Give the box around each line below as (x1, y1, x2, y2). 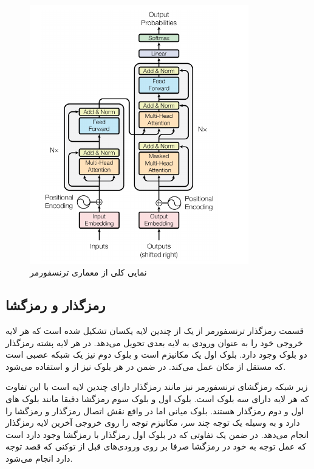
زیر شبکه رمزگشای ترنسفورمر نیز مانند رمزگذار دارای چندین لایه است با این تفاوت (5, 380, 308, 393)
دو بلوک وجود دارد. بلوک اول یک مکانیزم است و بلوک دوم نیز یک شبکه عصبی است (5, 348, 307, 361)
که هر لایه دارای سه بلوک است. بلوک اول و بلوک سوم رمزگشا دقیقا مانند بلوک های (5, 392, 309, 405)
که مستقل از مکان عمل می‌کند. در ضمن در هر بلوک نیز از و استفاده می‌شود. (5, 360, 286, 372)
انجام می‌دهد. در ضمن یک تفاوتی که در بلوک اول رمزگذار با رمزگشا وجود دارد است (5, 428, 309, 440)
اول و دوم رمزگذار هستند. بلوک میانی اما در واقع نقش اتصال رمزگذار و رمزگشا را (5, 404, 304, 417)
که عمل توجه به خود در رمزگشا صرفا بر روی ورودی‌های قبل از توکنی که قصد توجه (5, 440, 307, 453)
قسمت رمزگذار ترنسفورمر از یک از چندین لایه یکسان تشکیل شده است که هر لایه (5, 324, 304, 337)
